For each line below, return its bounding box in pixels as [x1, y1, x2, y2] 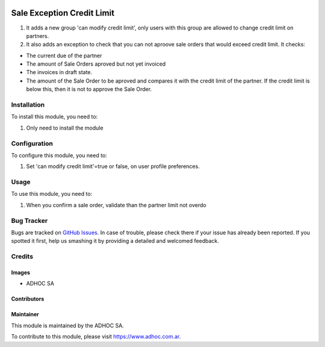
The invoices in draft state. [26, 69, 93, 76]
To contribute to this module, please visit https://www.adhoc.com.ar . [11, 333, 181, 340]
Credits [11, 252, 33, 261]
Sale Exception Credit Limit [11, 8, 114, 18]
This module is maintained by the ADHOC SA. [11, 322, 125, 329]
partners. [26, 32, 49, 39]
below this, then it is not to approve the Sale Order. [26, 86, 152, 93]
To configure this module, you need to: [11, 151, 108, 159]
